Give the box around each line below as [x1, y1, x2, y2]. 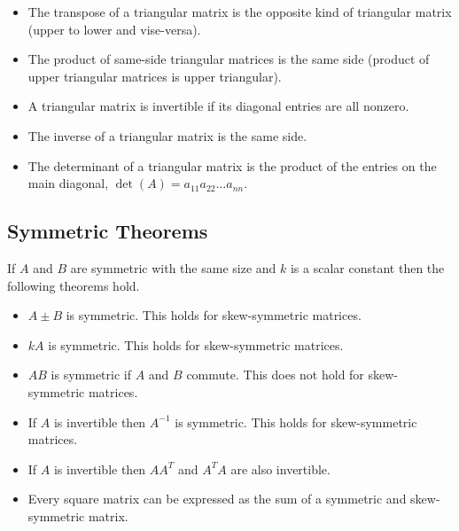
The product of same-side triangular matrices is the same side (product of [27, 50, 430, 68]
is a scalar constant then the [290, 258, 445, 277]
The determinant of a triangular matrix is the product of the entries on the [27, 156, 437, 175]
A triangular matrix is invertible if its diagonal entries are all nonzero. [27, 97, 409, 115]
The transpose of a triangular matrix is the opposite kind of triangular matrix [27, 3, 452, 20]
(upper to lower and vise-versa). [27, 20, 201, 38]
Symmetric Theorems [7, 217, 208, 245]
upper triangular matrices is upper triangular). [27, 66, 282, 85]
